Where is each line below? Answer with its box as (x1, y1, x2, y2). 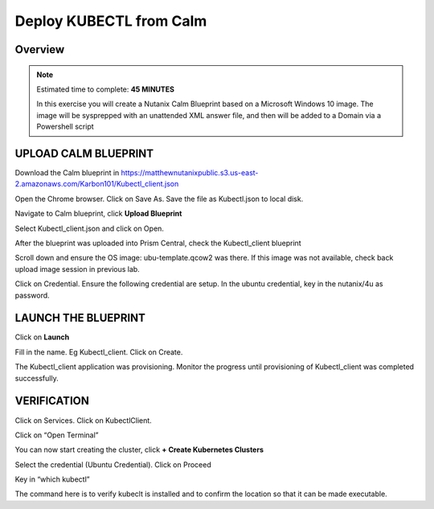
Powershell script (36, 121, 94, 132)
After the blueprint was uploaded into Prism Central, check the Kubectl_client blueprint (14, 238, 301, 248)
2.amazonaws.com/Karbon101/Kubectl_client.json (14, 179, 179, 189)
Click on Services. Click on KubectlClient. (14, 415, 152, 425)
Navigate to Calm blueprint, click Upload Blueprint (14, 209, 182, 219)
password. (14, 290, 50, 300)
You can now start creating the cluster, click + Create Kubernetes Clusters (14, 445, 264, 454)
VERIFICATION (14, 394, 90, 408)
